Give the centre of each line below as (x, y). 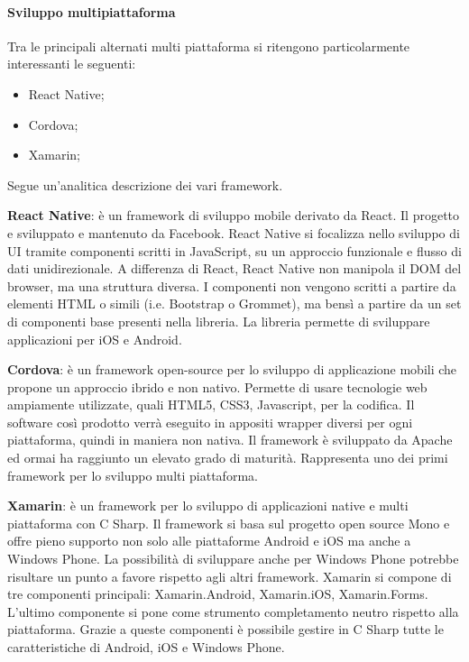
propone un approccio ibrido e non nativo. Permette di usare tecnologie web (217, 386)
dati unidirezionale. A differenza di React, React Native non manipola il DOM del (234, 268)
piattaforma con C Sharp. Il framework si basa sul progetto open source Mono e (229, 523)
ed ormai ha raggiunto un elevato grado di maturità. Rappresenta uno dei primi (228, 458)
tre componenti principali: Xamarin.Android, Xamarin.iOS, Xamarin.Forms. (218, 594)
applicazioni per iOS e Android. (95, 339)
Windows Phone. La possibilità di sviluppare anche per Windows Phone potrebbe (233, 559)
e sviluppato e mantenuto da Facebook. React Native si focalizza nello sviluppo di (234, 232)
